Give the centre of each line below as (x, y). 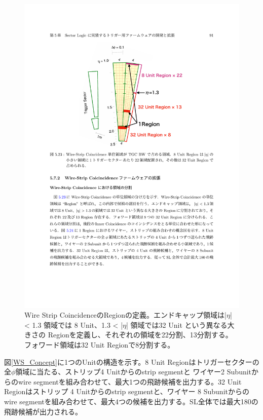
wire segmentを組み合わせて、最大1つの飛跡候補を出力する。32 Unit (130, 381)
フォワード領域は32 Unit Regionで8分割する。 (100, 345)
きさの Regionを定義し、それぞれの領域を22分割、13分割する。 (128, 335)
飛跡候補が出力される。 (43, 411)
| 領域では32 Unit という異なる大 (180, 324)
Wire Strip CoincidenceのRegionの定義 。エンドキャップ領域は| (125, 315)
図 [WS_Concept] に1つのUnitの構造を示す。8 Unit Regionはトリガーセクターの (132, 361)
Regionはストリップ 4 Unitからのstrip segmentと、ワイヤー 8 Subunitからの (127, 391)
